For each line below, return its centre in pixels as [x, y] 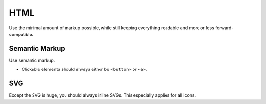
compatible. [21, 34]
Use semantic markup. [32, 60]
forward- [224, 28]
